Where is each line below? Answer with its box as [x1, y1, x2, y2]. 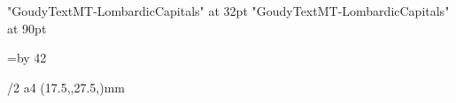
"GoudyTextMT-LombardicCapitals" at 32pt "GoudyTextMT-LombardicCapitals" [7, 2, 450, 19]
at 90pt [7, 18, 47, 37]
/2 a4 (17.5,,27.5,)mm [7, 77, 125, 96]
